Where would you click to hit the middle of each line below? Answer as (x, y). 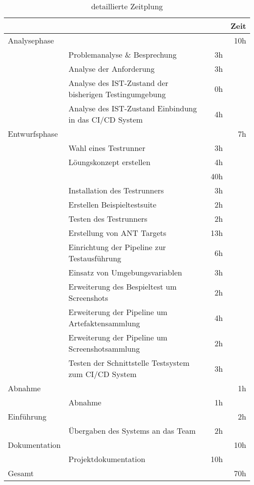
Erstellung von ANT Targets (117, 233)
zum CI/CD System (103, 374)
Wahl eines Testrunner (107, 148)
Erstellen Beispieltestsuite (113, 204)
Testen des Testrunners (108, 219)
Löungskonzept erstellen (109, 162)
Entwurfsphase (33, 134)
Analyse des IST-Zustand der (118, 83)
